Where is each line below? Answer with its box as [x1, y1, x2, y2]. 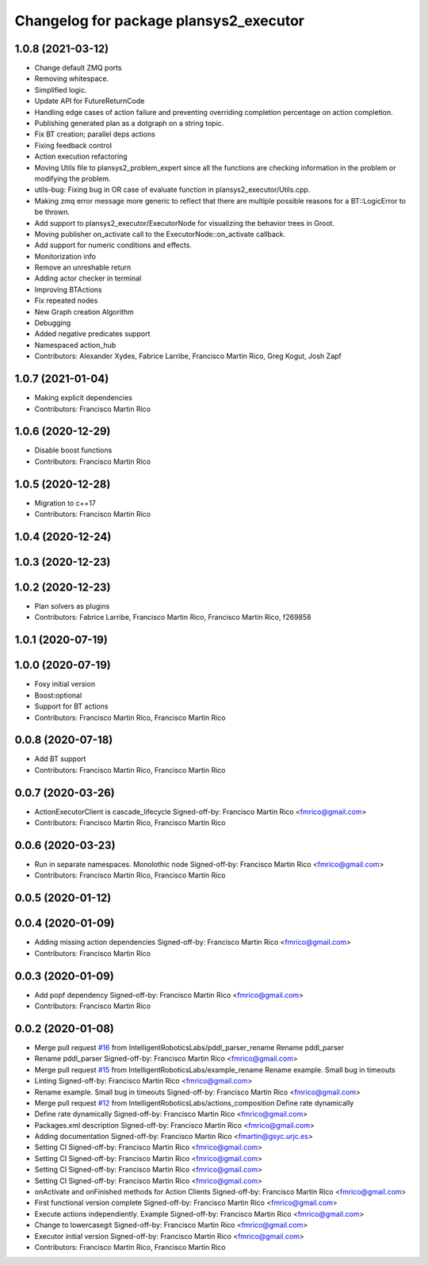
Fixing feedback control [34, 140, 113, 150]
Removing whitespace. [34, 74, 109, 83]
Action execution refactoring [34, 151, 128, 162]
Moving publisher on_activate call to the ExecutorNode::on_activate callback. [34, 229, 285, 239]
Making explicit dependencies [34, 393, 132, 403]
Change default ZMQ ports [34, 63, 122, 73]
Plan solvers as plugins [34, 602, 110, 611]
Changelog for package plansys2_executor [14, 12, 305, 29]
